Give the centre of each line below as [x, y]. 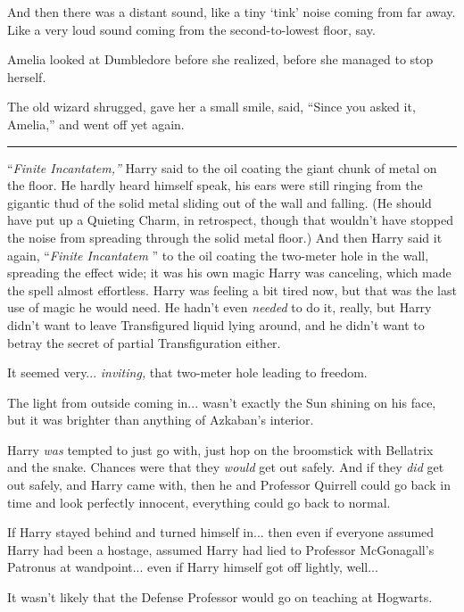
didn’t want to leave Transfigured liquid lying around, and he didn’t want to [216, 324]
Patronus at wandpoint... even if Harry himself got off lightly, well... [193, 567]
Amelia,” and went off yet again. [96, 124]
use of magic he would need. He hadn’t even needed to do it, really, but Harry [220, 307]
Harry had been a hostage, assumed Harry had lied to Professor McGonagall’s [221, 549]
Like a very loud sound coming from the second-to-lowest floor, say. [191, 29]
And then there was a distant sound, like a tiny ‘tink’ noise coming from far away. [232, 12]
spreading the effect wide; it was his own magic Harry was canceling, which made [229, 273]
